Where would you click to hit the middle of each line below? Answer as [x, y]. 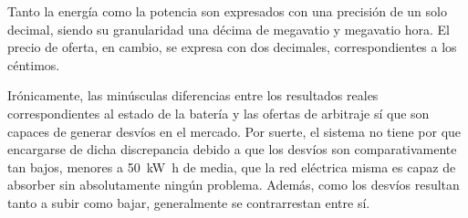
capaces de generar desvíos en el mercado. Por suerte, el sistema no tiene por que [234, 131]
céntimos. [34, 64]
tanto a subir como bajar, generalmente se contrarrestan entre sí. [189, 202]
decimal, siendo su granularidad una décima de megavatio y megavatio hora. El [229, 29]
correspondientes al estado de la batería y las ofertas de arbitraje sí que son [218, 113]
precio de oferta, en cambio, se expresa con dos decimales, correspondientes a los [232, 47]
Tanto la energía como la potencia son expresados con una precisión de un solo [227, 11]
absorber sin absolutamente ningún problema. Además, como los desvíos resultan [234, 185]
